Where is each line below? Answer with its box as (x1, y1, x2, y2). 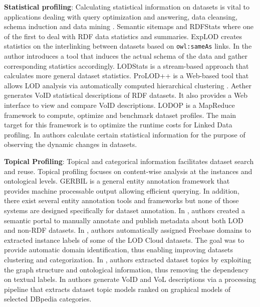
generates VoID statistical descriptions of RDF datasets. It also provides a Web (4, 90, 248, 100)
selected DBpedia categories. (4, 293, 92, 304)
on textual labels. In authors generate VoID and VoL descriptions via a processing (4, 274, 256, 284)
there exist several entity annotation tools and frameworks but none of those (4, 195, 239, 206)
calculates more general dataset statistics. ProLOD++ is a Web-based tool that (4, 70, 249, 81)
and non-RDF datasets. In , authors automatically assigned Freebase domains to (4, 225, 251, 235)
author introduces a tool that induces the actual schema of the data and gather (4, 51, 248, 61)
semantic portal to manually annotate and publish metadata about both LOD (4, 215, 243, 225)
